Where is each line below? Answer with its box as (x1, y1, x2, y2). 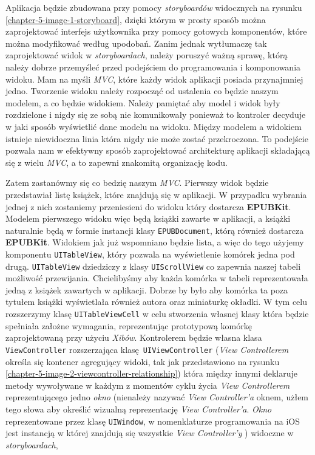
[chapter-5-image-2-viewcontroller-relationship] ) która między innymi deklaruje (5, 367, 298, 380)
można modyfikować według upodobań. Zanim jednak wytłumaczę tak (5, 36, 267, 49)
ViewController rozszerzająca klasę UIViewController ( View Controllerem (5, 343, 289, 355)
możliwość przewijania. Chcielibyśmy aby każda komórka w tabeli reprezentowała (5, 272, 308, 284)
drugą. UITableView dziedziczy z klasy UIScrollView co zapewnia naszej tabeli (5, 259, 301, 272)
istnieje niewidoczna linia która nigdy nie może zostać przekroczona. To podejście (5, 132, 308, 145)
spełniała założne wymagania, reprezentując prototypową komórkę (5, 319, 252, 332)
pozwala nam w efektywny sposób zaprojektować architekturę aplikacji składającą (5, 144, 310, 157)
